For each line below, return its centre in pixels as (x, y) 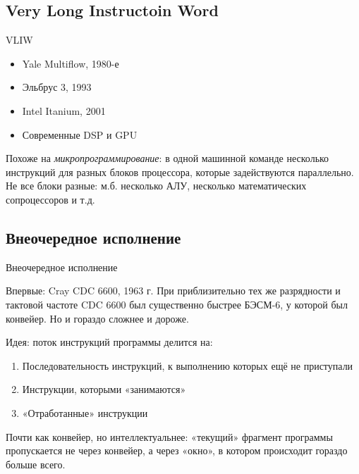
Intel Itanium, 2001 (64, 110)
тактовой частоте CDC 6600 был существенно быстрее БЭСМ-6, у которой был (177, 304)
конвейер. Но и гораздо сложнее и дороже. (97, 318)
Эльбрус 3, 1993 (57, 87)
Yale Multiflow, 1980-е (71, 63)
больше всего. (36, 464)
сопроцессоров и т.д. (50, 199)
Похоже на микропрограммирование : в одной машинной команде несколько (168, 158)
